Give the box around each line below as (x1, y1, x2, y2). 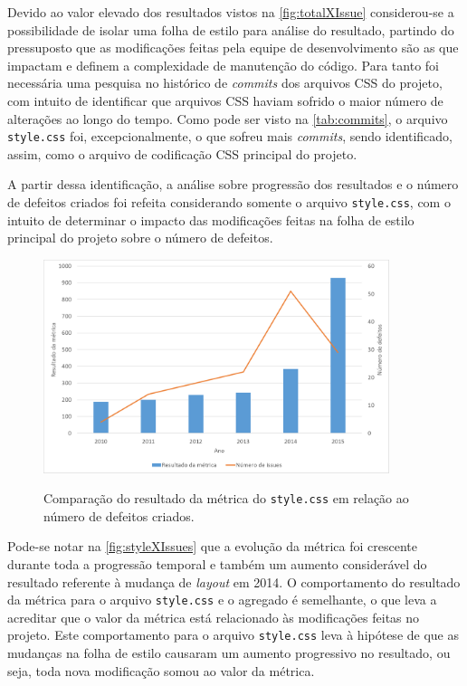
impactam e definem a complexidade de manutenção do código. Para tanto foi (7, 55, 439, 74)
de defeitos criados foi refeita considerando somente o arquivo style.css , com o (7, 193, 451, 211)
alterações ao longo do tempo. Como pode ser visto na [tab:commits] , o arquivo (7, 109, 448, 128)
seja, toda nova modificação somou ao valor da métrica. (7, 661, 315, 680)
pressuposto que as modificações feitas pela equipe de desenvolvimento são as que (7, 38, 459, 57)
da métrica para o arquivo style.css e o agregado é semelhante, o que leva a (7, 590, 437, 609)
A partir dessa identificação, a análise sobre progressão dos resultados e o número (7, 175, 459, 194)
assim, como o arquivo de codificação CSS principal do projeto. (7, 144, 357, 163)
